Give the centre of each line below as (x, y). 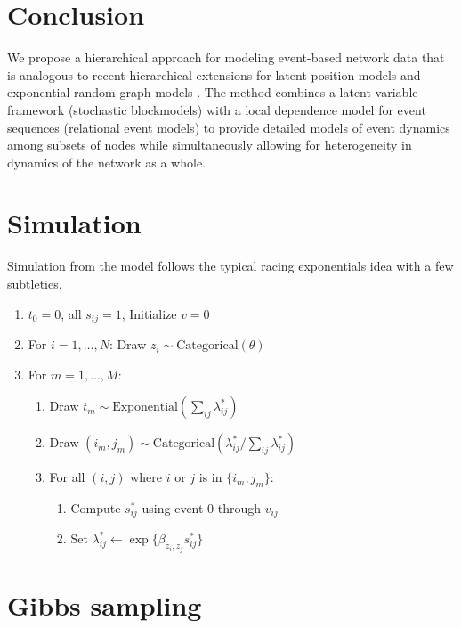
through (239, 508)
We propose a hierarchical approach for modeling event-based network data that (226, 57)
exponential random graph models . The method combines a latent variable (213, 92)
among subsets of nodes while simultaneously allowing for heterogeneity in (210, 145)
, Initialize (149, 313)
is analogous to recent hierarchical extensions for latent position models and (214, 74)
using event (173, 508)
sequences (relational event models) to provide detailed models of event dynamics (229, 127)
